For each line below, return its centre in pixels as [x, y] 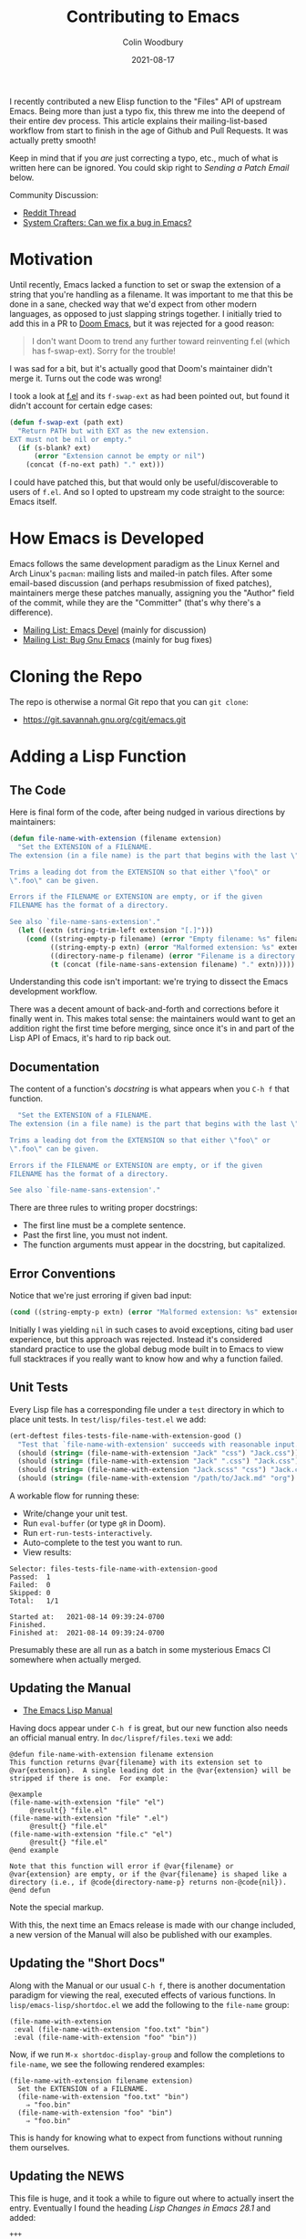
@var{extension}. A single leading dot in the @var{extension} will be [150, 1770]
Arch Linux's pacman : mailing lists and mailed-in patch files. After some [141, 573]
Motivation [51, 260]
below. [22, 177]
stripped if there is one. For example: [89, 1778]
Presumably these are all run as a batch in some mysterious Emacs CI [140, 1650]
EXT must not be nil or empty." [71, 439]
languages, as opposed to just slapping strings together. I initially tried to [146, 313]
